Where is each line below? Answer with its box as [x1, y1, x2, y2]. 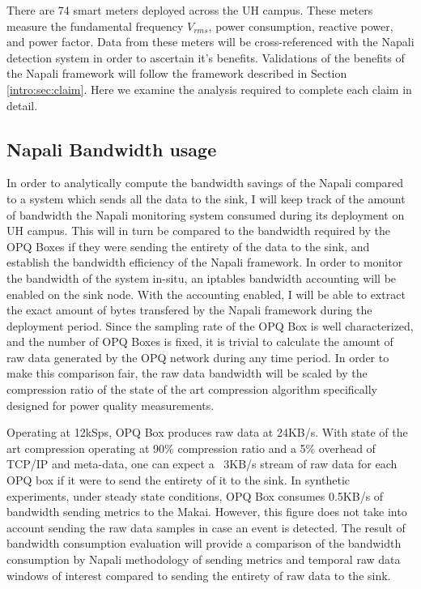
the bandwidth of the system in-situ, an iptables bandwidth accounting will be [6, 269, 397, 286]
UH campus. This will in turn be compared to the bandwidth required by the [6, 222, 391, 239]
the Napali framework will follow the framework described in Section [6, 65, 347, 82]
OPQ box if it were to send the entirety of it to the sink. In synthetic [6, 472, 350, 489]
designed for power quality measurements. [6, 396, 215, 413]
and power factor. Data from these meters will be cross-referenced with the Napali [6, 33, 415, 50]
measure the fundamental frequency [6, 17, 184, 34]
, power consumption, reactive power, [208, 17, 393, 34]
